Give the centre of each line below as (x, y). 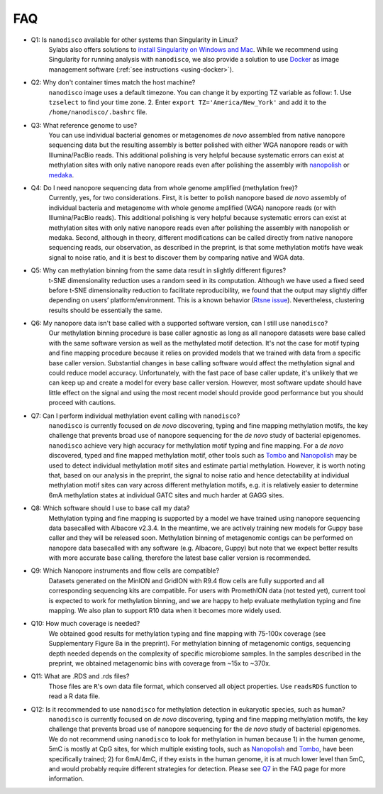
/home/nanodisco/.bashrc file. (98, 112)
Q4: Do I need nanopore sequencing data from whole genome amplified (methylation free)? (164, 188)
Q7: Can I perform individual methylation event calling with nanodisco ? (135, 416)
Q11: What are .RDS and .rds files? (80, 676)
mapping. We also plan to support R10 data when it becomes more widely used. (165, 611)
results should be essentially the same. (105, 310)
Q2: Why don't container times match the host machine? (113, 82)
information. (66, 779)
